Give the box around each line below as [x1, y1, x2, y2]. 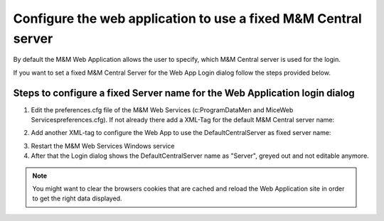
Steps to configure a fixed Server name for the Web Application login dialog [13, 87, 355, 99]
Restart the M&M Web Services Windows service [31, 141, 175, 150]
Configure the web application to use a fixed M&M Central [13, 11, 362, 26]
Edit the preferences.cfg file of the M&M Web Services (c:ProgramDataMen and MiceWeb [31, 105, 294, 114]
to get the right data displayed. [32, 194, 122, 203]
